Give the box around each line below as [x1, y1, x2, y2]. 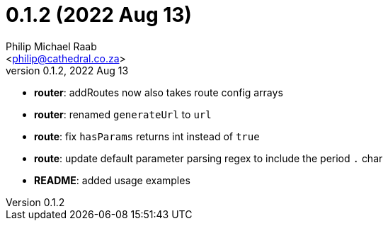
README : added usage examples [34, 174, 190, 186]
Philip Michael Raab [6, 40, 97, 52]
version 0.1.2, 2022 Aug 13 [6, 64, 129, 77]
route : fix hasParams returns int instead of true [34, 130, 260, 142]
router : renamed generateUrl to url [34, 108, 212, 120]
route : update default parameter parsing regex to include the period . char [34, 152, 383, 164]
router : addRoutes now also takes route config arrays [34, 86, 283, 98]
